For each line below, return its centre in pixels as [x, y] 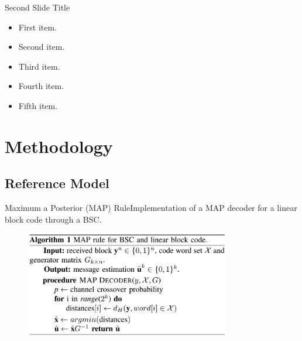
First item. [38, 27]
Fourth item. [41, 86]
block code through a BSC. [53, 219]
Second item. [42, 47]
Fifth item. [38, 105]
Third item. [39, 66]
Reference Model [57, 183]
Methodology [59, 146]
